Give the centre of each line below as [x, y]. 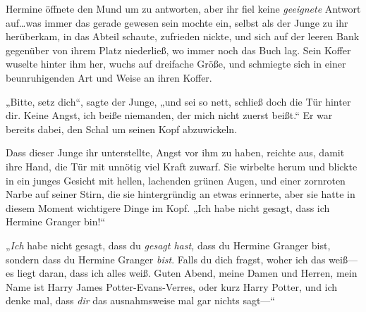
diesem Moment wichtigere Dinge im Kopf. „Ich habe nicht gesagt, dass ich [168, 207]
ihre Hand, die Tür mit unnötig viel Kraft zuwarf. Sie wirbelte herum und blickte [182, 166]
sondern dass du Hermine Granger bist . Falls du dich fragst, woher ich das [166, 259]
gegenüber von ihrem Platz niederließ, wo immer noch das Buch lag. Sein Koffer [178, 50]
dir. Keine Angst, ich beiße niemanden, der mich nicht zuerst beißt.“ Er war [169, 115]
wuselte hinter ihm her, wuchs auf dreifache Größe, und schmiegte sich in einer [176, 64]
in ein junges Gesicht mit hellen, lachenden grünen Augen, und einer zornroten [176, 180]
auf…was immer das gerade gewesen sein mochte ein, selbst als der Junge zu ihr [177, 22]
